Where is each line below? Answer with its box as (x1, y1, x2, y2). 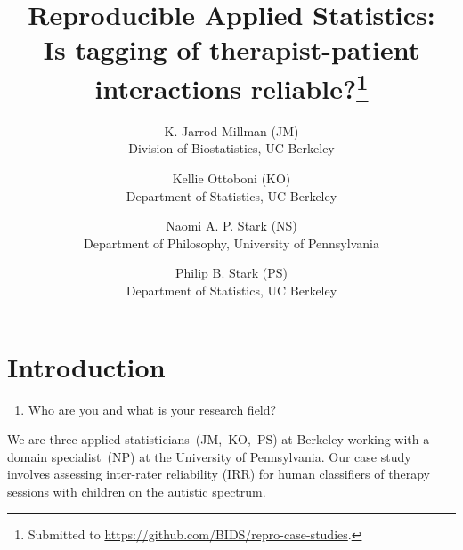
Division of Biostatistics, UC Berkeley (128, 139, 335, 158)
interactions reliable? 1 (94, 66, 369, 106)
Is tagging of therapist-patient (43, 31, 420, 68)
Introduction (7, 348, 166, 384)
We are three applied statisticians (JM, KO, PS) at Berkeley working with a (7, 430, 430, 449)
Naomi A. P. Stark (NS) (166, 216, 297, 235)
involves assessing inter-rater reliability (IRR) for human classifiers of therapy (7, 465, 430, 483)
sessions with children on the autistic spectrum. (7, 481, 266, 500)
